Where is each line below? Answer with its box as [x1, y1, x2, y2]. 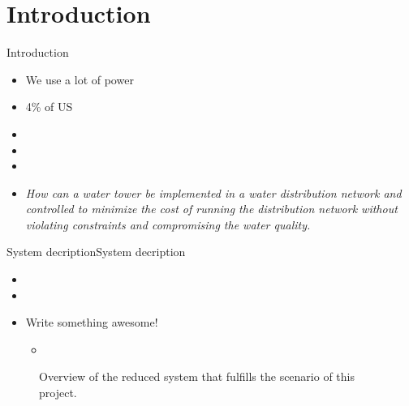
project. [39, 384, 77, 401]
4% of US [25, 98, 73, 115]
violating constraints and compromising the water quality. [25, 216, 311, 233]
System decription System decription [6, 243, 186, 260]
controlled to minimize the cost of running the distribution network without [25, 200, 398, 217]
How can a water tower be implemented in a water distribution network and [25, 184, 402, 201]
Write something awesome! [25, 314, 158, 331]
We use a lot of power [25, 71, 134, 88]
